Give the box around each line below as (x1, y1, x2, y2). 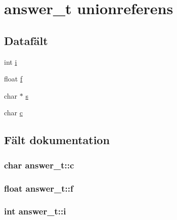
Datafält (4, 32, 48, 48)
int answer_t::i (4, 205, 66, 217)
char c (4, 107, 23, 118)
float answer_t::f (4, 182, 73, 194)
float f (4, 73, 23, 84)
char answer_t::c (4, 158, 74, 171)
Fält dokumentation (4, 132, 110, 148)
